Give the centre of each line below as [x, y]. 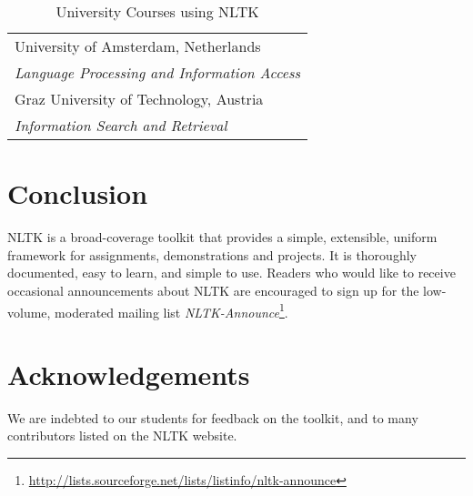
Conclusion [78, 193]
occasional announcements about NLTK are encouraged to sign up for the [213, 290]
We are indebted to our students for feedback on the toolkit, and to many [213, 417]
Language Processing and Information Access [158, 72]
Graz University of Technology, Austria [139, 99]
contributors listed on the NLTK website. [122, 435]
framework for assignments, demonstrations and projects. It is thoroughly [212, 254]
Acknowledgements [129, 374]
